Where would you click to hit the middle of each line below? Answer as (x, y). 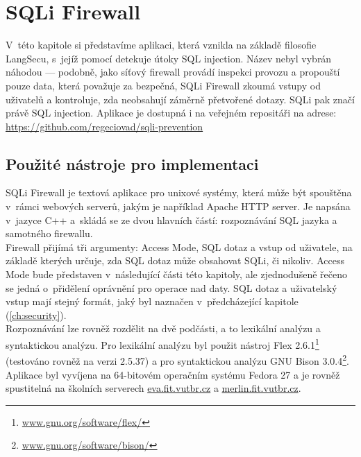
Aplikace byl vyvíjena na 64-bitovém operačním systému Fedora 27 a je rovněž (173, 374)
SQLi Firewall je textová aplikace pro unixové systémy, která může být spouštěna (179, 192)
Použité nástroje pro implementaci (132, 163)
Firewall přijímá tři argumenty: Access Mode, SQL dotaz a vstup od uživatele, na (179, 247)
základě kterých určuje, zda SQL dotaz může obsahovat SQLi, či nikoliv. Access (175, 260)
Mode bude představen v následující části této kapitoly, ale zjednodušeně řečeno (176, 274)
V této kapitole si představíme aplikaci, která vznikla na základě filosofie (161, 45)
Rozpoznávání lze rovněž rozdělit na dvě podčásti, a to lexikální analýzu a (163, 328)
